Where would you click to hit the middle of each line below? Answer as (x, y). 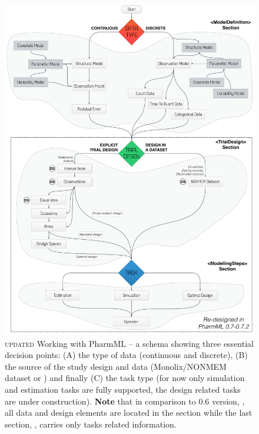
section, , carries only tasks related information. (91, 424)
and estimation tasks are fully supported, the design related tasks (123, 389)
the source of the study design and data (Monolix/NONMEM (116, 366)
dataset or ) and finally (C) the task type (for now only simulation (125, 378)
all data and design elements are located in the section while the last (129, 413)
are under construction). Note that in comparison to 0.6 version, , (125, 401)
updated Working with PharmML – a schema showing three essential (129, 343)
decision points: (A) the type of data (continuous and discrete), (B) (126, 355)
